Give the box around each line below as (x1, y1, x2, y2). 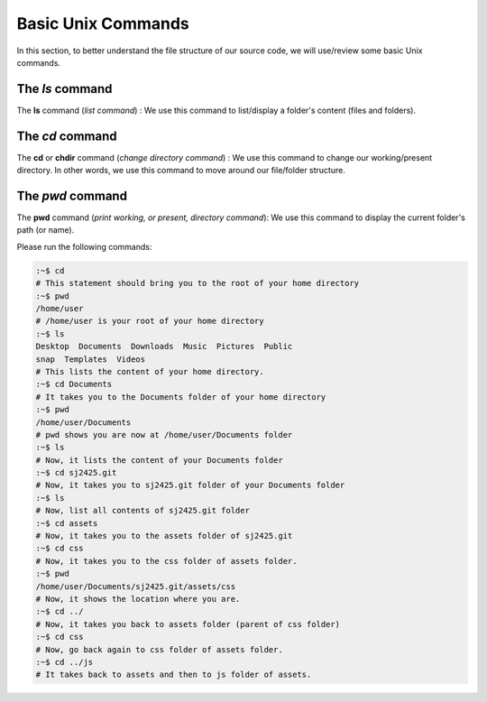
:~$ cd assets (35, 518, 98, 528)
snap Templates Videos (35, 354, 146, 365)
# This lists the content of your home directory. (35, 366, 265, 376)
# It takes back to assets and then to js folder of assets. (35, 670, 312, 680)
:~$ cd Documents (35, 379, 113, 390)
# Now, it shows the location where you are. (35, 594, 241, 604)
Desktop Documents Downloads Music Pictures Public (35, 341, 293, 352)
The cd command (16, 128, 117, 143)
